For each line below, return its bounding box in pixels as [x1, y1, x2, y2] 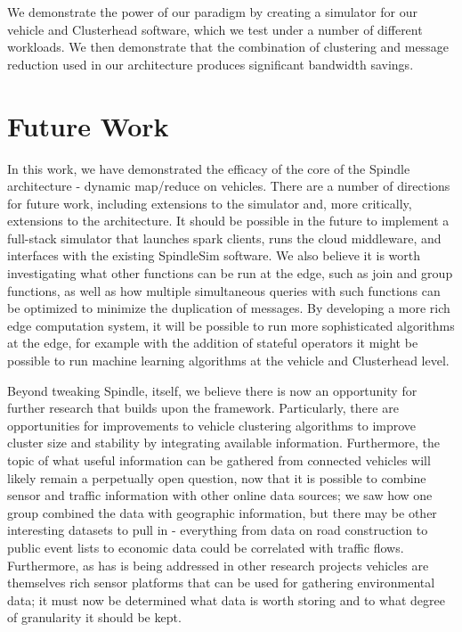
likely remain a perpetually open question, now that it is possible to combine [7, 468, 426, 487]
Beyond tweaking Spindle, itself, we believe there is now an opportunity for [7, 381, 417, 399]
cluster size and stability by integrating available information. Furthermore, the [7, 433, 441, 452]
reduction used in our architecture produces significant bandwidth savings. [7, 54, 414, 73]
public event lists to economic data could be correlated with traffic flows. [7, 538, 404, 556]
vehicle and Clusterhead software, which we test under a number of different [7, 20, 423, 38]
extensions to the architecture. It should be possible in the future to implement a [7, 211, 450, 230]
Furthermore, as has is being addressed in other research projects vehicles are [7, 555, 429, 574]
